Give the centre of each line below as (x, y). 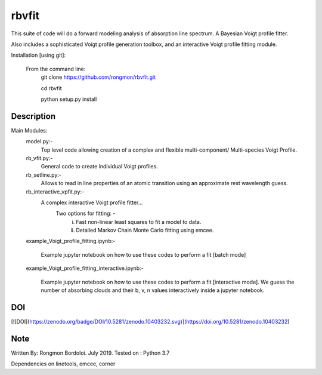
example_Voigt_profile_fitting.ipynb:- (71, 241)
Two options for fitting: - (86, 213)
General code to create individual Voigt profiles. (99, 167)
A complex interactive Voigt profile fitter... (92, 202)
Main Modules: (29, 130)
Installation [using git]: (38, 55)
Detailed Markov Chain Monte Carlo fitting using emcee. (145, 230)
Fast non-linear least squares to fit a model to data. (139, 222)
